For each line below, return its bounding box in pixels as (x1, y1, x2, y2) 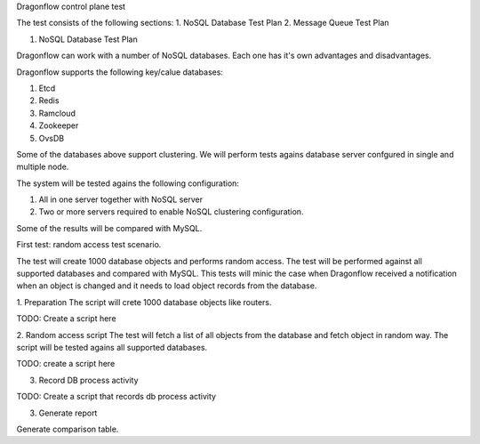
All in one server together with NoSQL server (38, 194, 204, 205)
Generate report (38, 408, 98, 418)
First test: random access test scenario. (16, 239, 162, 250)
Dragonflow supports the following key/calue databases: (16, 67, 224, 77)
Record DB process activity (38, 375, 139, 385)
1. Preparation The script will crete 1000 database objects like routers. (16, 296, 272, 307)
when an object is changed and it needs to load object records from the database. (16, 280, 317, 291)
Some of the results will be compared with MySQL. (16, 222, 203, 233)
